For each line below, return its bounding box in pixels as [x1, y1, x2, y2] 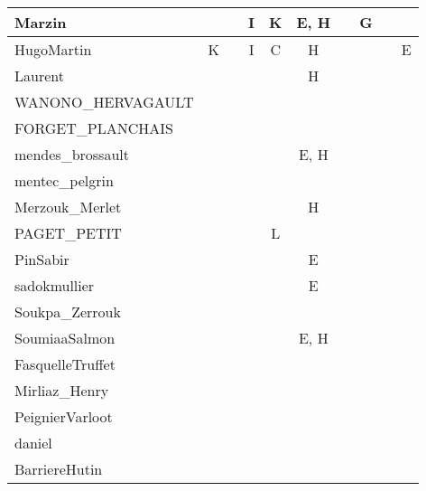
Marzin [14, 12, 67, 33]
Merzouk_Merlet [14, 196, 122, 217]
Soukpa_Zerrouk [14, 301, 121, 322]
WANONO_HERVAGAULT [14, 91, 194, 112]
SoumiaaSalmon [14, 327, 116, 348]
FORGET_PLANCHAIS [14, 118, 173, 138]
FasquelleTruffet [14, 354, 116, 374]
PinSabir [14, 249, 69, 269]
